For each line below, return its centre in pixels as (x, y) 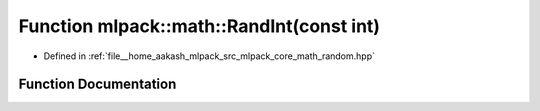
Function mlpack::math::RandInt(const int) (199, 26)
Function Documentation (97, 84)
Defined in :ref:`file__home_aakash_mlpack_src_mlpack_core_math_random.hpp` (209, 56)
